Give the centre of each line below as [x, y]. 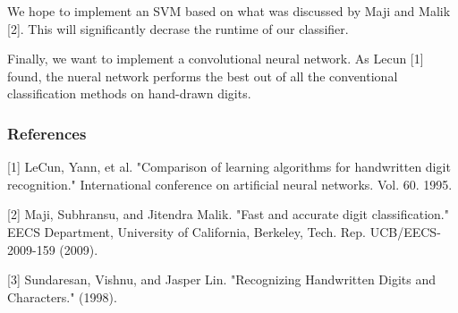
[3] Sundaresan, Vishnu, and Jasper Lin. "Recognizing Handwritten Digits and [222, 279]
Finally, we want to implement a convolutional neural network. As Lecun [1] [216, 59]
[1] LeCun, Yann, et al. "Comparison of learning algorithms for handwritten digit [229, 167]
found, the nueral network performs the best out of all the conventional [203, 76]
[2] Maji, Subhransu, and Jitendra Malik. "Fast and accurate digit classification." [228, 214]
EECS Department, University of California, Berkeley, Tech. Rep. [187, 231]
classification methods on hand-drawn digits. [129, 93]
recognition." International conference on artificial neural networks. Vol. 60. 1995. [230, 184]
